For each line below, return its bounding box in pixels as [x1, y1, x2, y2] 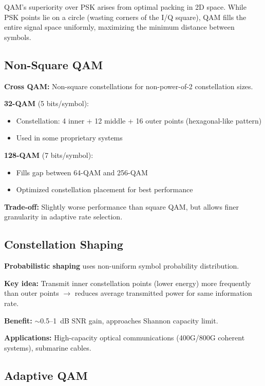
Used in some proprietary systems [16, 132, 123, 143]
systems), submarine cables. [4, 342, 91, 353]
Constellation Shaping [4, 236, 123, 252]
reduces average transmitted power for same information [74, 288, 252, 298]
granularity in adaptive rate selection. [4, 211, 123, 222]
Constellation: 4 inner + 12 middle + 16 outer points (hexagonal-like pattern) [16, 115, 262, 126]
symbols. [4, 31, 31, 42]
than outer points [4, 288, 59, 298]
